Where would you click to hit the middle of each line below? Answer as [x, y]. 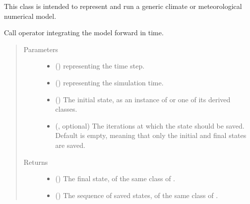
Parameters [41, 49]
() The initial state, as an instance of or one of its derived [143, 99]
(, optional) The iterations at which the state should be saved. [150, 125]
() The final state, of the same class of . [115, 178]
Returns [36, 162]
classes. [66, 109]
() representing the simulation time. [109, 82]
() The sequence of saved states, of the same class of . [137, 195]
